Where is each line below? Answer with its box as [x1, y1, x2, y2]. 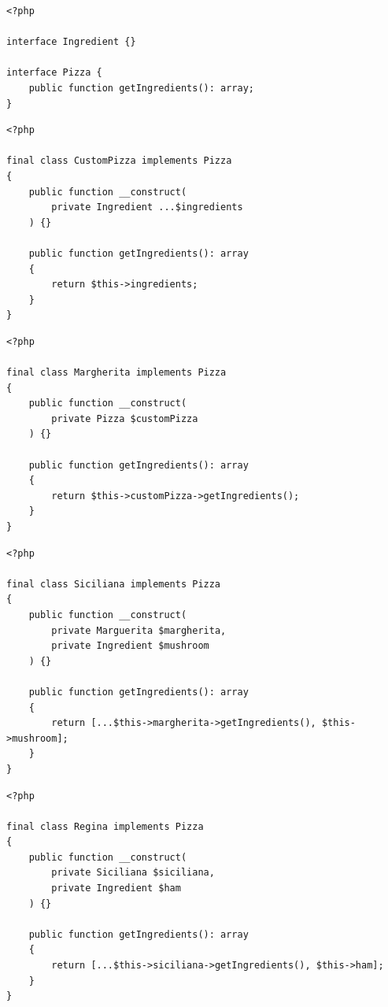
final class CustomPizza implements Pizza [6, 155, 232, 167]
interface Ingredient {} [6, 36, 136, 48]
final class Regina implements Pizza [6, 820, 204, 832]
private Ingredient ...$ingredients [51, 202, 243, 213]
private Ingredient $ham [51, 883, 181, 894]
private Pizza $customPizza [51, 413, 198, 424]
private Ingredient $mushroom [51, 640, 209, 652]
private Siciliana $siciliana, [51, 867, 215, 879]
